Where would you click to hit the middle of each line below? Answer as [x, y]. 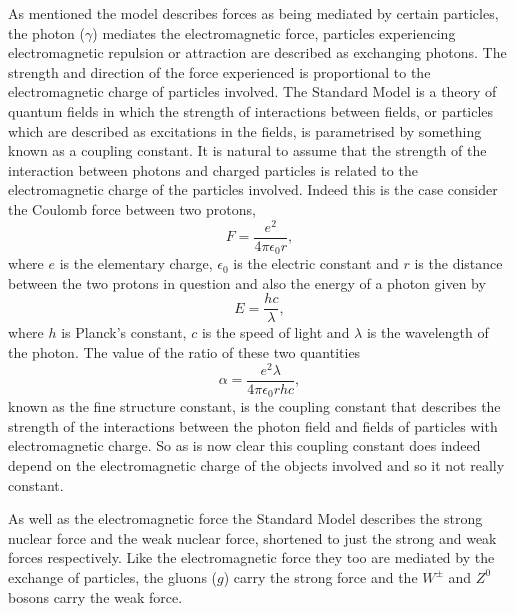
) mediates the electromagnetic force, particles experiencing [274, 32]
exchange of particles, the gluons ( [113, 576]
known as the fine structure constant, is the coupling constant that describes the [254, 406]
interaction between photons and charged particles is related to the [213, 169]
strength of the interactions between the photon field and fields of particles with [253, 425]
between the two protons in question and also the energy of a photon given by [247, 282]
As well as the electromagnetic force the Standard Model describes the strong [245, 518]
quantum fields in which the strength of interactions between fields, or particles [251, 110]
